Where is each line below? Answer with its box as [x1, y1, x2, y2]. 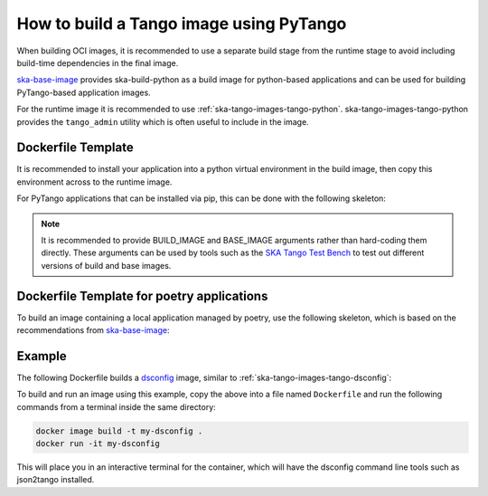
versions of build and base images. [41, 260, 172, 271]
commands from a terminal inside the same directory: [16, 401, 216, 412]
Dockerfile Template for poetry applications [16, 288, 268, 303]
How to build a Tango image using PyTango [16, 14, 347, 33]
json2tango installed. [16, 474, 95, 485]
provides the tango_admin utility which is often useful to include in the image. [16, 116, 309, 127]
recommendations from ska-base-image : [16, 325, 171, 336]
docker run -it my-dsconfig [35, 439, 160, 449]
